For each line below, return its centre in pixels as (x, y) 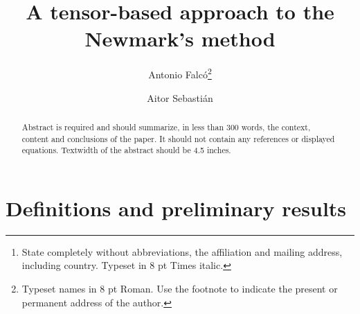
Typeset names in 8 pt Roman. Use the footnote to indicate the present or (180, 289)
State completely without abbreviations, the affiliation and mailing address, (182, 251)
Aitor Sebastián (180, 97)
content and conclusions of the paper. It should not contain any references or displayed (178, 138)
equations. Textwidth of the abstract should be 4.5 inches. (126, 150)
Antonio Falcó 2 (180, 73)
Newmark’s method (180, 38)
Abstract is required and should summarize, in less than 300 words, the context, (166, 127)
